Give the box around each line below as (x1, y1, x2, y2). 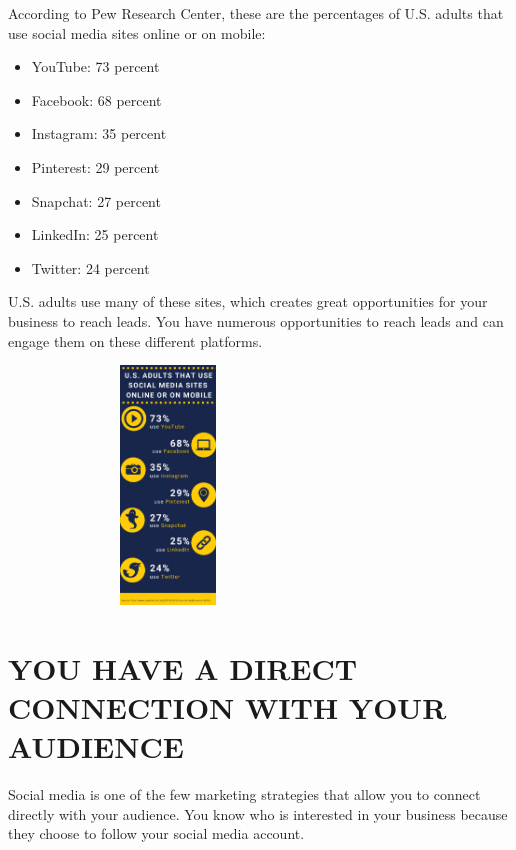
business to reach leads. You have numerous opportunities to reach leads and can (8, 310, 504, 331)
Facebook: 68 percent (31, 89, 162, 110)
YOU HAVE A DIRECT (8, 647, 358, 688)
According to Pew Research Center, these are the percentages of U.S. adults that (8, 3, 504, 23)
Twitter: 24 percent (31, 257, 150, 278)
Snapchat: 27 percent (31, 190, 161, 211)
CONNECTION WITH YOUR (8, 687, 447, 728)
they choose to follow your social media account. (8, 823, 305, 844)
